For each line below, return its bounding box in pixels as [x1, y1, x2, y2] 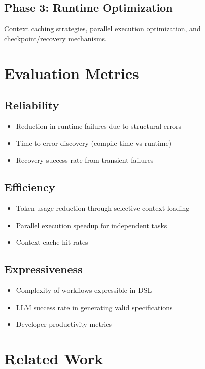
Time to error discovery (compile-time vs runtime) [16, 137, 172, 148]
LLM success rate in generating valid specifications [16, 302, 173, 312]
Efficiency [4, 179, 55, 195]
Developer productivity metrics [16, 319, 112, 329]
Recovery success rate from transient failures [16, 155, 154, 165]
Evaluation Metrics [4, 62, 139, 83]
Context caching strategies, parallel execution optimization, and [4, 23, 201, 34]
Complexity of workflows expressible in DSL [16, 284, 152, 295]
